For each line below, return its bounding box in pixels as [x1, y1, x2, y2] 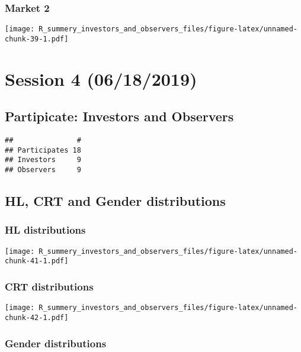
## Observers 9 [5, 166, 81, 175]
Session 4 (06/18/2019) [5, 66, 197, 91]
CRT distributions [5, 279, 94, 293]
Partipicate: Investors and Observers [5, 107, 234, 125]
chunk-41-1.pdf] [5, 257, 69, 266]
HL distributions [5, 222, 86, 237]
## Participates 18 [5, 146, 81, 154]
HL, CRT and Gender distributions [5, 192, 226, 210]
